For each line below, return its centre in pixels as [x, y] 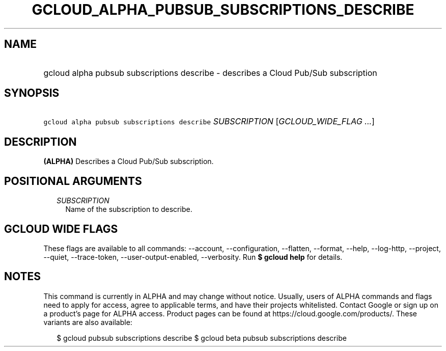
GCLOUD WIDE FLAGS [61, 229]
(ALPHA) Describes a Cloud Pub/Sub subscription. [129, 161]
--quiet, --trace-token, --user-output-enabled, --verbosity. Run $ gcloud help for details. [193, 257]
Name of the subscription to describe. [129, 209]
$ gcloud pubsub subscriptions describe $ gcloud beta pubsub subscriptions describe [202, 338]
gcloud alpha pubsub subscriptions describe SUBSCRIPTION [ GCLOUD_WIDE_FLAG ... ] [209, 121]
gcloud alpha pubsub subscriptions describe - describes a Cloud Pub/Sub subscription [210, 73]
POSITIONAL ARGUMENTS [73, 181]
